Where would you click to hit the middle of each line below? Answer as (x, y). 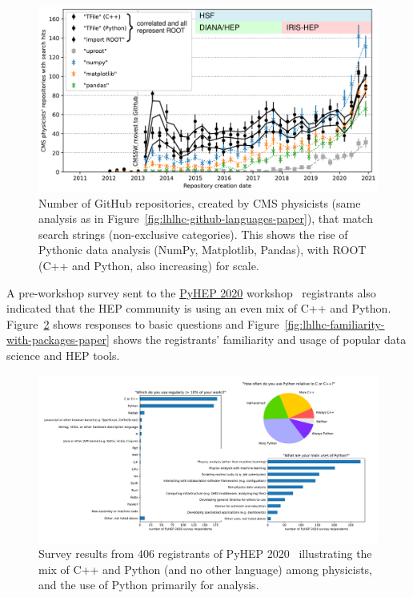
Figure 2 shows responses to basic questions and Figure (143, 323)
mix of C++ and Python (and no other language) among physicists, (206, 569)
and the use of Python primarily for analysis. (149, 585)
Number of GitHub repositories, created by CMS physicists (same (200, 202)
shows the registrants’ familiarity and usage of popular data (260, 339)
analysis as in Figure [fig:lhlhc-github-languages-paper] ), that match (206, 218)
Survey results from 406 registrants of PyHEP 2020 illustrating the (205, 554)
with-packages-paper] (58, 339)
